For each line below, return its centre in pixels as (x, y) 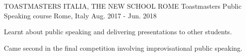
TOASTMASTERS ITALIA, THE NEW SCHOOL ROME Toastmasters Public (123, 6)
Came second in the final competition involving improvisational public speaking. (123, 48)
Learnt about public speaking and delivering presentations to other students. (118, 32)
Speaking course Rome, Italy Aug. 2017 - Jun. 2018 (80, 15)
